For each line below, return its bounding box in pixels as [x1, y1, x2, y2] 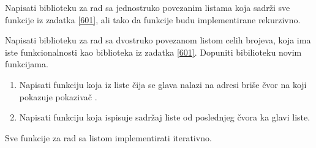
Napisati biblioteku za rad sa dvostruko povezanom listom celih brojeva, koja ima [5, 34, 311, 46]
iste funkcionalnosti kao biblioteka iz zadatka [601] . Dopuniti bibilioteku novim [5, 45, 302, 58]
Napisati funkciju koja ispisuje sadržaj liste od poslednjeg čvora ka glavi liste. [19, 111, 310, 124]
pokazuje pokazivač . [19, 90, 97, 103]
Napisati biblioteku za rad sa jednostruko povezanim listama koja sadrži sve [5, 1, 290, 13]
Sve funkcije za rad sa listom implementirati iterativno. [5, 131, 212, 144]
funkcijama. [5, 57, 48, 70]
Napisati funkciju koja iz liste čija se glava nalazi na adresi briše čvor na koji [19, 78, 307, 91]
